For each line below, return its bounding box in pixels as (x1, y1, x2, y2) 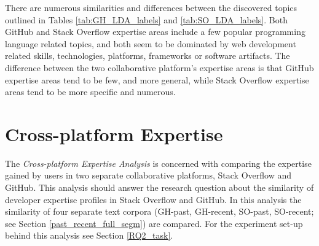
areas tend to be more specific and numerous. (5, 85, 176, 98)
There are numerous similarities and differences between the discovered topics (5, 1, 297, 13)
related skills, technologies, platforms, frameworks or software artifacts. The (5, 49, 290, 62)
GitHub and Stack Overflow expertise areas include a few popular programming (5, 25, 305, 38)
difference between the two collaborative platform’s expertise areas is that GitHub (5, 61, 314, 74)
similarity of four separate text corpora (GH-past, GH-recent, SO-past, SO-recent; (5, 205, 314, 218)
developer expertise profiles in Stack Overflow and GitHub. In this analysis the (5, 193, 302, 206)
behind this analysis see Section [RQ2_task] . (5, 229, 173, 242)
